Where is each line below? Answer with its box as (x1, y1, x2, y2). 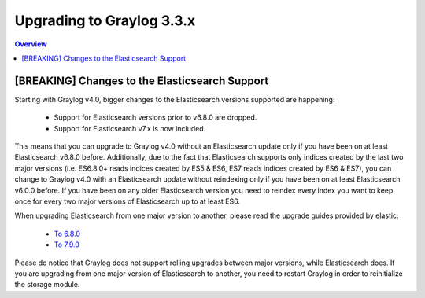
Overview (14, 39, 47, 49)
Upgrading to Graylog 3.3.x (14, 12, 196, 29)
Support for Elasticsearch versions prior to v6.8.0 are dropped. (54, 112, 257, 122)
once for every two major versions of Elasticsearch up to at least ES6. (14, 197, 240, 206)
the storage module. (14, 280, 80, 289)
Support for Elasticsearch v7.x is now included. (54, 123, 206, 133)
